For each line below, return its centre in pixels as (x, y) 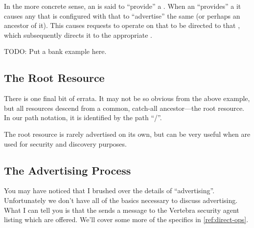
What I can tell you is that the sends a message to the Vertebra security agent (122, 210)
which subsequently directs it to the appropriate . (78, 35)
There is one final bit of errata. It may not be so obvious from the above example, (127, 98)
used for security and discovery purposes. (65, 143)
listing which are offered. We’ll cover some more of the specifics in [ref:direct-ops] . (126, 219)
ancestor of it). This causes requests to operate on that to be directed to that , (122, 25)
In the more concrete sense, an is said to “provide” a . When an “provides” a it (123, 6)
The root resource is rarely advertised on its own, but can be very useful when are (127, 134)
